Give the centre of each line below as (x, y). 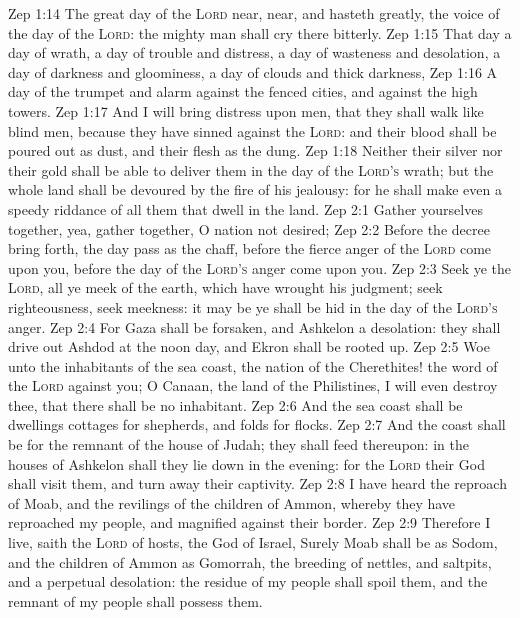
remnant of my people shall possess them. (135, 600)
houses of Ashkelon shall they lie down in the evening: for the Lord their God (246, 463)
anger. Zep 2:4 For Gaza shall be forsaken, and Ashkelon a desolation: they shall (254, 326)
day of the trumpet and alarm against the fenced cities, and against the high (243, 91)
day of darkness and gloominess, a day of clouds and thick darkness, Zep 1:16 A (253, 71)
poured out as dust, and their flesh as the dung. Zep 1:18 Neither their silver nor (255, 150)
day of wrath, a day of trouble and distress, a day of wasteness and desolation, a (254, 52)
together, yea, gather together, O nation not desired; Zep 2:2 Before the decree (249, 228)
